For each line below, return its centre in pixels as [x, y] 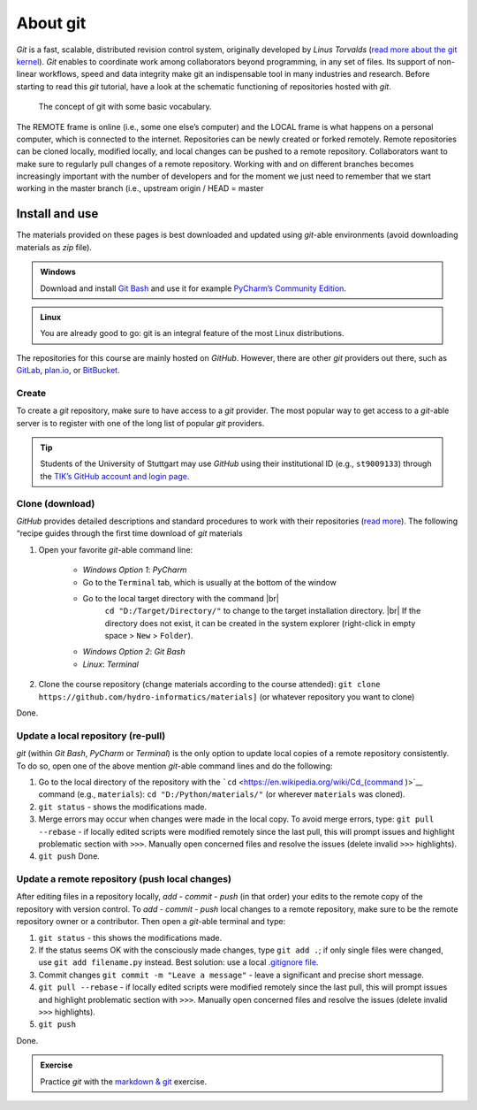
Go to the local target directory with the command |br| [181, 598]
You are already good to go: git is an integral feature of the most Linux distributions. [192, 333]
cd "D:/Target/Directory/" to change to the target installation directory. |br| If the [263, 611]
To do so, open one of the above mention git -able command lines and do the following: [174, 766]
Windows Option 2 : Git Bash [134, 652]
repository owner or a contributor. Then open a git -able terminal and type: [151, 922]
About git [51, 23]
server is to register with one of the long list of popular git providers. [140, 423]
